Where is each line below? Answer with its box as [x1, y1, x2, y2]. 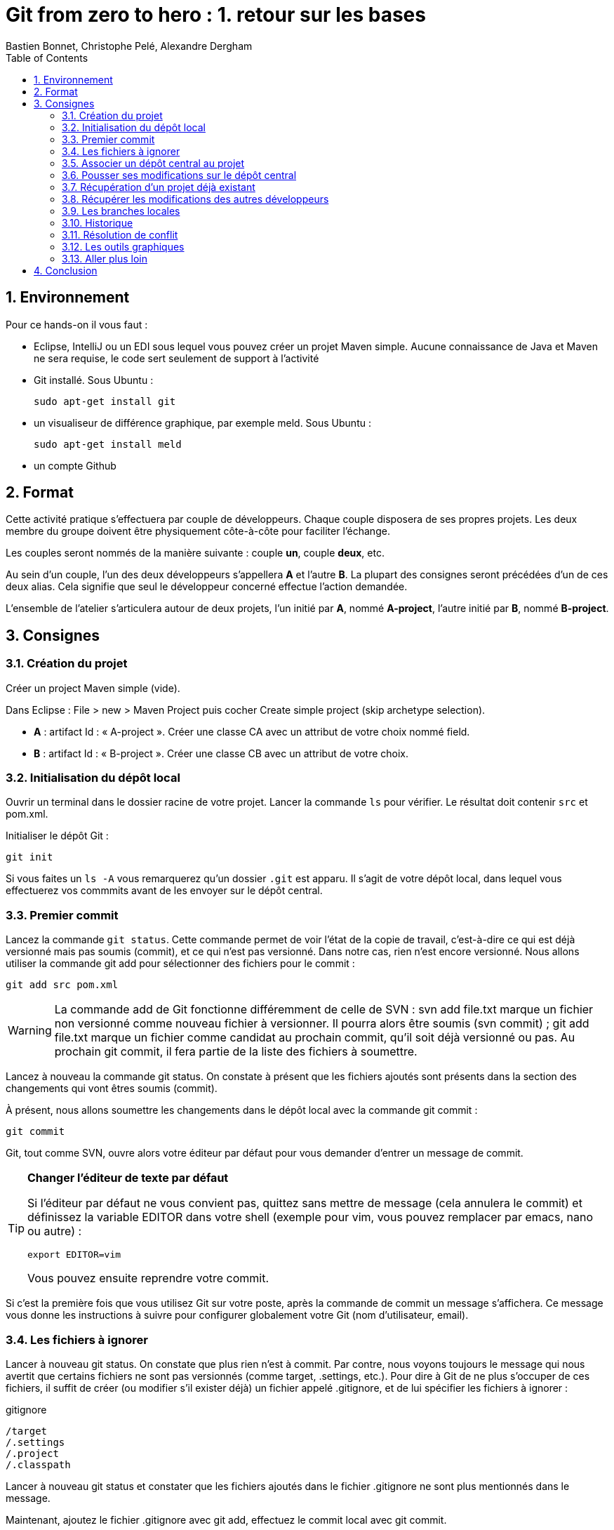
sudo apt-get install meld [34, 438, 182, 450]
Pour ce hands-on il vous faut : [6, 318, 148, 331]
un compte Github [34, 459, 116, 472]
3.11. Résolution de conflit [62, 228, 178, 241]
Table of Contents [6, 51, 88, 64]
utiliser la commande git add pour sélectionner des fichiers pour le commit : [6, 957, 355, 970]
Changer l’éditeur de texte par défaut [27, 1171, 229, 1185]
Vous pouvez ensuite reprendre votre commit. [27, 1271, 269, 1286]
